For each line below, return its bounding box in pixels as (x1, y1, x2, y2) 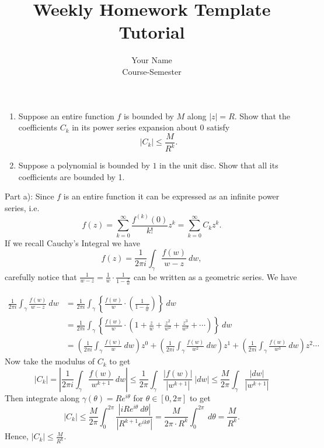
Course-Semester (122, 65, 182, 77)
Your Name (131, 54, 172, 66)
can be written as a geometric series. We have (133, 270, 297, 282)
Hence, (5, 430, 29, 442)
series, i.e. (5, 201, 40, 213)
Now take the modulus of (5, 355, 95, 367)
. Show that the (234, 109, 291, 122)
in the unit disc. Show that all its (159, 159, 278, 171)
